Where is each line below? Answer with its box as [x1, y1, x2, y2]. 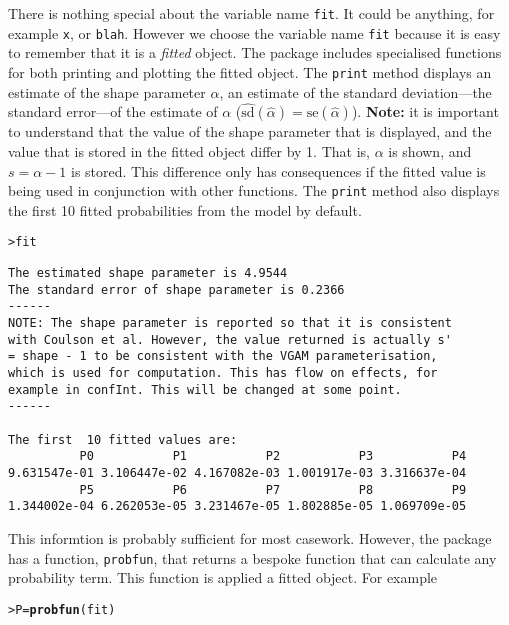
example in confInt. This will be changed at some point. [8, 382, 402, 397]
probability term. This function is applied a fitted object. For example [8, 567, 438, 588]
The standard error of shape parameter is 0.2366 [8, 282, 345, 297]
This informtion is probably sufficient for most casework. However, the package [8, 527, 492, 548]
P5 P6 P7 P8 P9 [79, 482, 467, 497]
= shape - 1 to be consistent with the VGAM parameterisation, [8, 349, 438, 364]
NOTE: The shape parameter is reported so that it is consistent [8, 316, 452, 331]
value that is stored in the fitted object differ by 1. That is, [8, 140, 370, 161]
